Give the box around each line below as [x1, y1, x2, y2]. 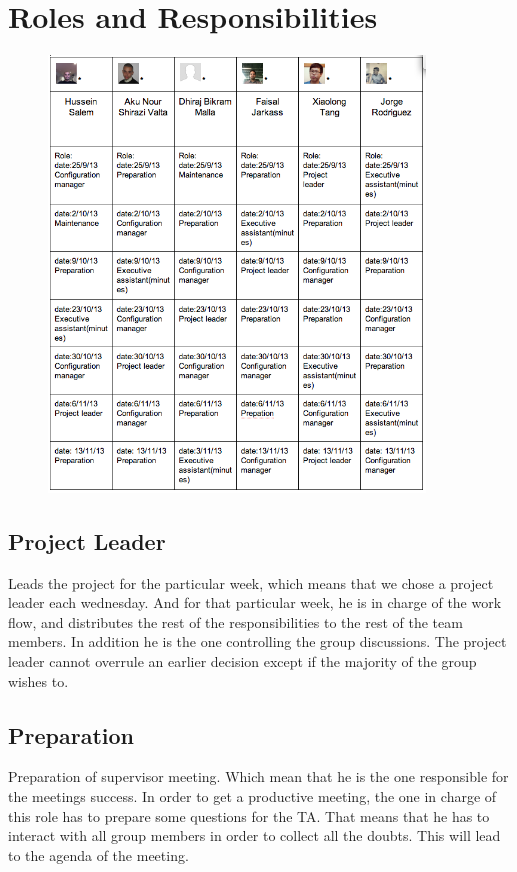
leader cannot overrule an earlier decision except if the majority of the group [8, 650, 477, 671]
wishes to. [8, 670, 69, 691]
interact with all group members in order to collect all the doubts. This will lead [8, 825, 501, 846]
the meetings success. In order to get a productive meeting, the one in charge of [8, 785, 497, 806]
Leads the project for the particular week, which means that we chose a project [8, 572, 494, 593]
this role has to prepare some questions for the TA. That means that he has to [8, 805, 490, 826]
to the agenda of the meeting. [8, 844, 189, 865]
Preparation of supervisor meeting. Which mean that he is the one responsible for [8, 766, 509, 787]
